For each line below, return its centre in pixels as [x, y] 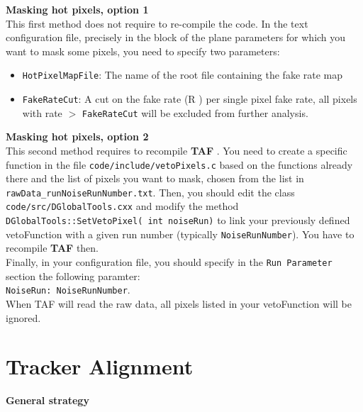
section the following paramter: [73, 275]
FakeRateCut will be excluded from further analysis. [195, 112]
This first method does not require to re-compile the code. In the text [157, 23]
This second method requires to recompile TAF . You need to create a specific [177, 150]
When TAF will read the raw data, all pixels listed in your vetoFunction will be [179, 303]
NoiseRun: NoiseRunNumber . [68, 290]
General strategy [48, 400]
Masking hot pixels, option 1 [77, 9]
